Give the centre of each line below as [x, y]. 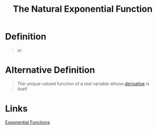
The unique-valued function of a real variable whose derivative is [83, 83]
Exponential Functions [28, 122]
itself [22, 89]
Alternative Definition [50, 70]
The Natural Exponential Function [83, 9]
